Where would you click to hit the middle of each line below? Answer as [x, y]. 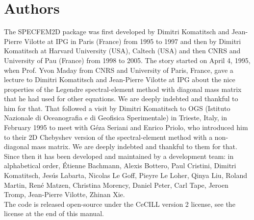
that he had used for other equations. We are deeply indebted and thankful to [121, 99]
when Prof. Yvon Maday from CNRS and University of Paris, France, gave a [119, 70]
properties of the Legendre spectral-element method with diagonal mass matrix [123, 89]
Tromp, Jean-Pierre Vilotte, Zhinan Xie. [64, 194]
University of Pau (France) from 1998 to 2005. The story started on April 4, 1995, [127, 60]
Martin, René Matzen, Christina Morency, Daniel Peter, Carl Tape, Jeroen [116, 185]
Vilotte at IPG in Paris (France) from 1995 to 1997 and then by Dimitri [133, 41]
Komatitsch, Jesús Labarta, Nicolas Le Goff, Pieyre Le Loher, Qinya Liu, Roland [126, 175]
